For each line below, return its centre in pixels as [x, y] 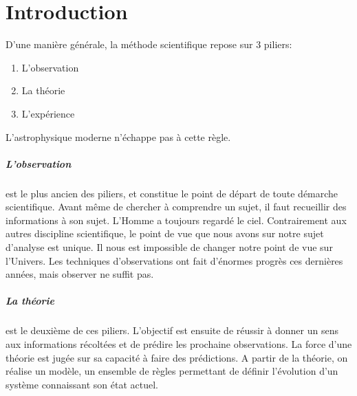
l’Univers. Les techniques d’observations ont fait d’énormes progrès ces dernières [174, 260]
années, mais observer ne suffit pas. [80, 274]
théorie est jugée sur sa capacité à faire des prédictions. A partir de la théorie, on [177, 357]
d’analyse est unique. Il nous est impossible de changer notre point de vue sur [169, 247]
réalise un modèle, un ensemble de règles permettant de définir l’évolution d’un [172, 371]
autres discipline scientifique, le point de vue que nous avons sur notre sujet [165, 233]
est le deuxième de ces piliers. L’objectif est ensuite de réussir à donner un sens [172, 330]
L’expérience [48, 113]
